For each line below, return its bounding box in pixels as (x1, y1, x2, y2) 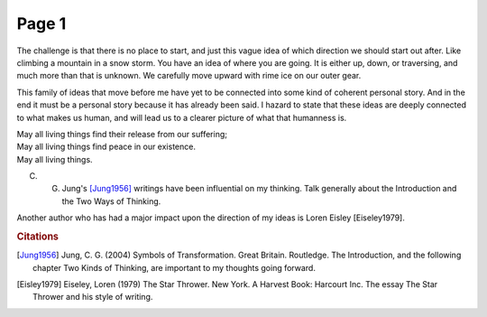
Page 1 (16, 14, 67, 33)
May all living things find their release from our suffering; (16, 128, 227, 139)
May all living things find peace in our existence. (16, 141, 196, 153)
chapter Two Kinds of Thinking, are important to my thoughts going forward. (32, 262, 316, 273)
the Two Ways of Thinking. (61, 195, 161, 207)
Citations (16, 230, 59, 243)
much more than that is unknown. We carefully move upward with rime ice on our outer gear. (16, 70, 362, 81)
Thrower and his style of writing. (32, 292, 153, 303)
